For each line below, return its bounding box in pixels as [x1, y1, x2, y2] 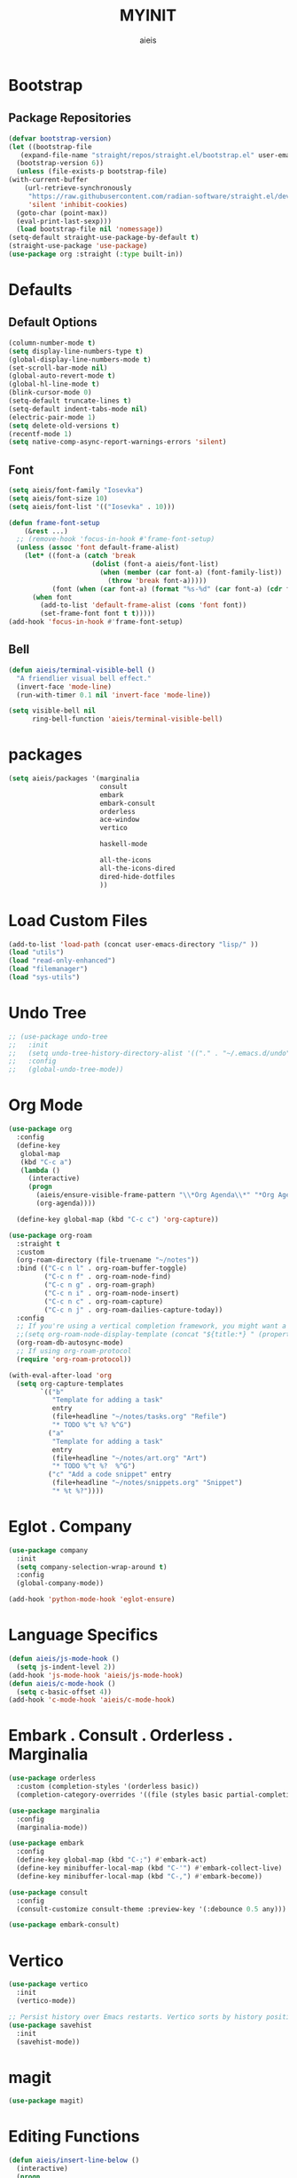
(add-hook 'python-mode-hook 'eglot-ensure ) [8, 1595, 176, 1604]
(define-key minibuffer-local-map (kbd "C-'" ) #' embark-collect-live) [16, 1863, 283, 1873]
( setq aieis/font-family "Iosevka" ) [8, 486, 144, 495]
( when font [31, 593, 73, 602]
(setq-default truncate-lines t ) [8, 396, 132, 405]
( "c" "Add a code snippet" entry [47, 1470, 172, 1480]
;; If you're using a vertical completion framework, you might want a [16, 1321, 287, 1331]
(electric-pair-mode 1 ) [8, 412, 97, 422]
